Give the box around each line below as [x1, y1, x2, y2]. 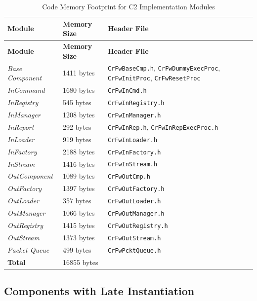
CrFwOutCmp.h [107, 173, 150, 181]
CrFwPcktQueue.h [107, 247, 161, 254]
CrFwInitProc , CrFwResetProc [107, 73, 201, 83]
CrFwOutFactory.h [107, 186, 165, 193]
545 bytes [62, 97, 91, 107]
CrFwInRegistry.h [107, 99, 165, 107]
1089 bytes [62, 171, 95, 181]
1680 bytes [62, 85, 95, 95]
